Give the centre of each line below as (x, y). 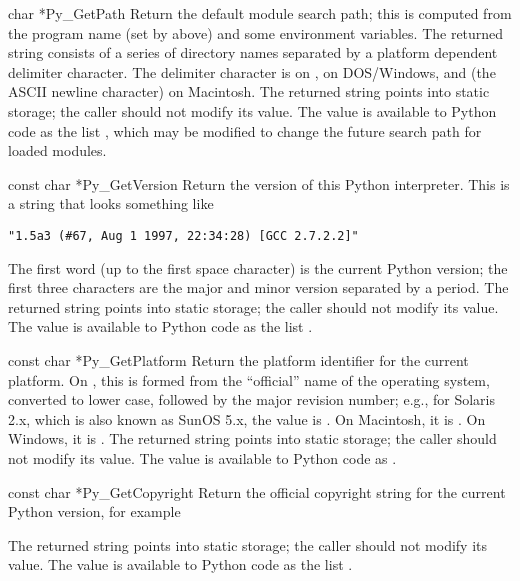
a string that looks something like (111, 203)
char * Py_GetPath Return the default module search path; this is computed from (260, 13)
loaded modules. (57, 150)
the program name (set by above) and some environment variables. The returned (256, 32)
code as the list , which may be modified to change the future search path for (245, 130)
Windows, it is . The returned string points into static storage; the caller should (252, 438)
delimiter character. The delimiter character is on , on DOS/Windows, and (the (252, 71)
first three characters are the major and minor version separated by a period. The (258, 287)
